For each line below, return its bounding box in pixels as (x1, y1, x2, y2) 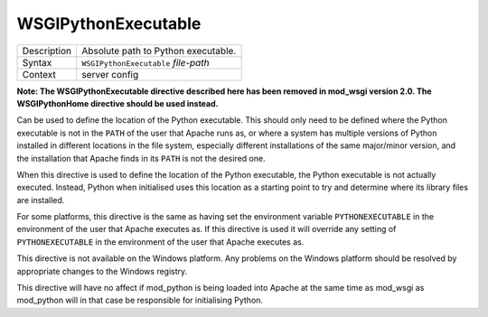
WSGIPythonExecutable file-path (81, 56, 210, 69)
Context (22, 68, 56, 80)
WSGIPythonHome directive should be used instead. (16, 98, 219, 108)
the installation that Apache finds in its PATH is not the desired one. (16, 153, 266, 163)
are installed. (16, 194, 65, 205)
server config (81, 68, 139, 80)
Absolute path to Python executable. (81, 44, 237, 57)
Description (22, 44, 72, 57)
